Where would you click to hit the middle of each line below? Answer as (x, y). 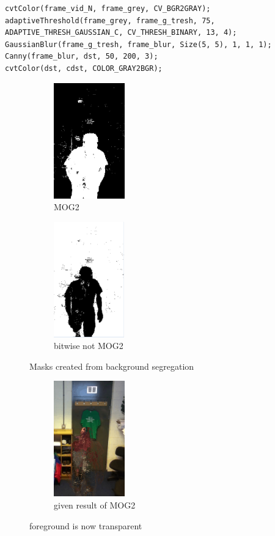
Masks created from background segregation (112, 366)
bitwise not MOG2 (89, 346)
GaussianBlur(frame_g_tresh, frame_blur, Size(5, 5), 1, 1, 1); (138, 44)
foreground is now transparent (86, 525)
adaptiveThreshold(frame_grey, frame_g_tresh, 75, (110, 20)
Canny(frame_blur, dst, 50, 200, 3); (82, 57)
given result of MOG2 (95, 505)
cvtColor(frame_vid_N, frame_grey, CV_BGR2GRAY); (108, 9)
